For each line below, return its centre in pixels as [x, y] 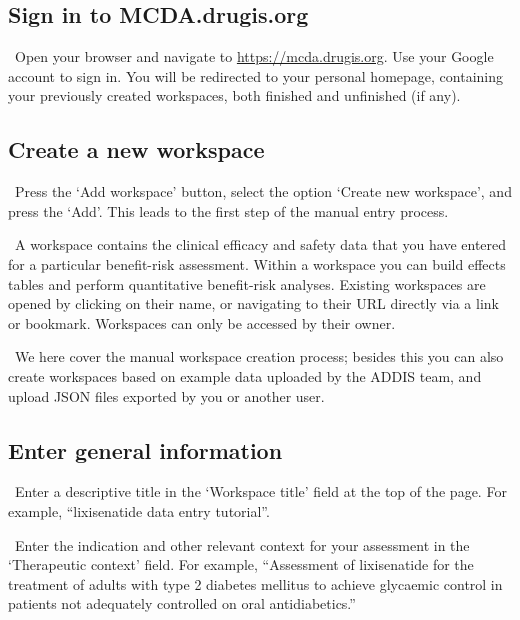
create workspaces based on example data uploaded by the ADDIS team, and [245, 375]
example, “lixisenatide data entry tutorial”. [139, 510]
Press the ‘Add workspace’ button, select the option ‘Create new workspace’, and [263, 191]
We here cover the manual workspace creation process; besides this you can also [259, 356]
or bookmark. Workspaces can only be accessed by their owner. [202, 322]
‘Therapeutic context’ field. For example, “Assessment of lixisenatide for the [241, 564]
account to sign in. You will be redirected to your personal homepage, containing [255, 75]
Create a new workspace [136, 149]
